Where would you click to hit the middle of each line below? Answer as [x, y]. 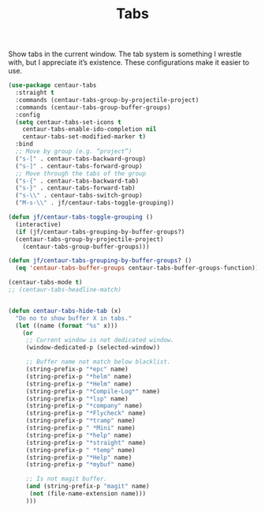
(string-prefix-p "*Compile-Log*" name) [93, 391]
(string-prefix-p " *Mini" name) [80, 428]
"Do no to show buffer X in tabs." [74, 318]
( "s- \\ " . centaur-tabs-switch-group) [79, 196]
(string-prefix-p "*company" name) [84, 406]
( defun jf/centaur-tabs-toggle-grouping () [81, 217]
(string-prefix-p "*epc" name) [77, 369]
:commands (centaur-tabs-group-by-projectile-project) [107, 100]
